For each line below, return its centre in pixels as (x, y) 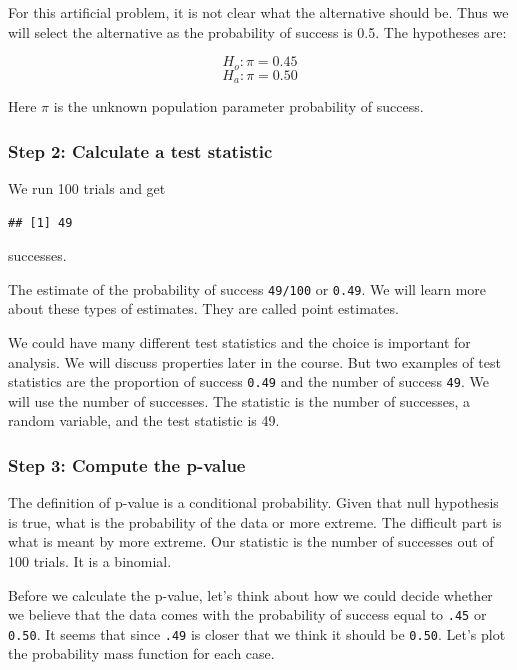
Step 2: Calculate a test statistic (140, 150)
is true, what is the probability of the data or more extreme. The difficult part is (255, 521)
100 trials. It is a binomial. (90, 560)
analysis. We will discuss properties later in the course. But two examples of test (254, 361)
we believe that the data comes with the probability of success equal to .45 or (247, 614)
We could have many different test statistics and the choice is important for (239, 341)
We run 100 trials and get (87, 187)
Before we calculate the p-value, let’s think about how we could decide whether (250, 594)
